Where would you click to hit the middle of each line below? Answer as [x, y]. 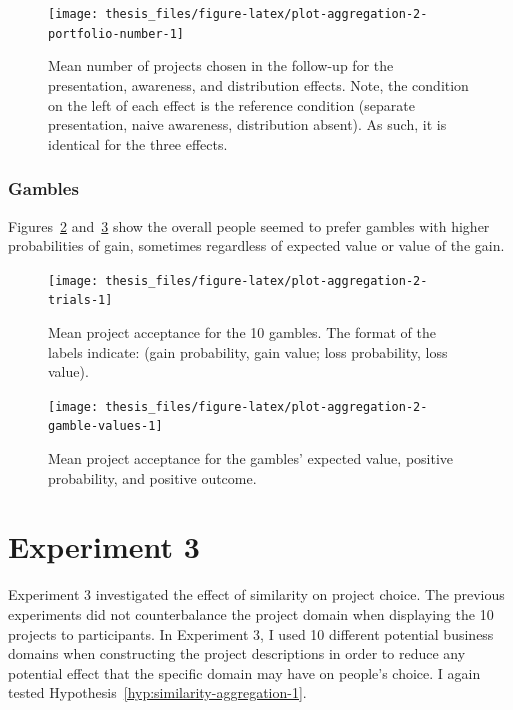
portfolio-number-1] [116, 33]
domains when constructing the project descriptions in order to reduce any [237, 653]
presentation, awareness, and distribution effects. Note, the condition [258, 84]
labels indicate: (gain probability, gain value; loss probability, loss [248, 351]
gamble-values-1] [105, 426]
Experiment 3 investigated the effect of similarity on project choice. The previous [256, 594]
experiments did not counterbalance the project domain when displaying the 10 [251, 614]
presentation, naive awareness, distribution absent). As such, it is [247, 124]
